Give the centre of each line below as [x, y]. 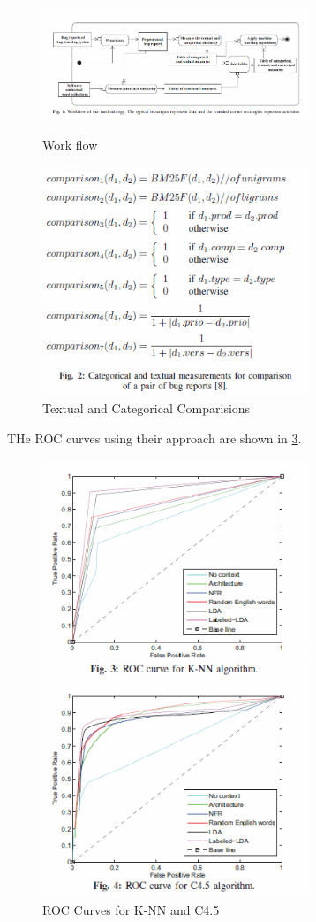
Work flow [70, 144]
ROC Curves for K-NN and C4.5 [131, 910]
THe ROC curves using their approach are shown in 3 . [154, 438]
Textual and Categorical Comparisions [147, 408]
